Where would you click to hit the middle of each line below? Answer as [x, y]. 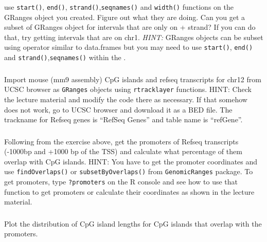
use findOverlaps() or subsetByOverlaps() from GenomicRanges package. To [129, 171]
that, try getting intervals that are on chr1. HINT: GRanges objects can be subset [134, 37]
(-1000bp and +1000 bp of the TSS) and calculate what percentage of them [123, 151]
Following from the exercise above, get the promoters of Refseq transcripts [121, 141]
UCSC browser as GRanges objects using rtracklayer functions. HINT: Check [128, 89]
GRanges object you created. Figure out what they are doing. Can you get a [125, 17]
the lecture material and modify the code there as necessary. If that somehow [126, 99]
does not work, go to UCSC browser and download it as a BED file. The [118, 109]
